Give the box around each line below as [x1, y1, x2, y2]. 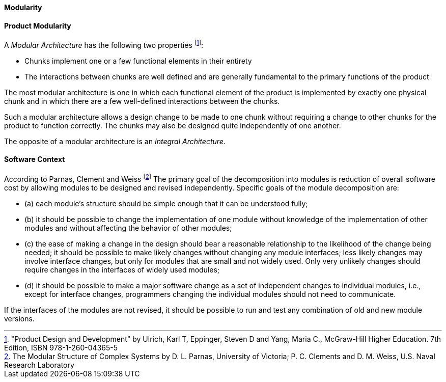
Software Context [4, 155, 65, 164]
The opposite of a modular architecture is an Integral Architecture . [4, 137, 226, 146]
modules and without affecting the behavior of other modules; [24, 223, 232, 232]
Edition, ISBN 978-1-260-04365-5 [4, 343, 118, 352]
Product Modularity [4, 21, 71, 30]
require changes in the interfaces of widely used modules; [24, 265, 220, 274]
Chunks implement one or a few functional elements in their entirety [24, 56, 252, 65]
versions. [4, 314, 35, 323]
